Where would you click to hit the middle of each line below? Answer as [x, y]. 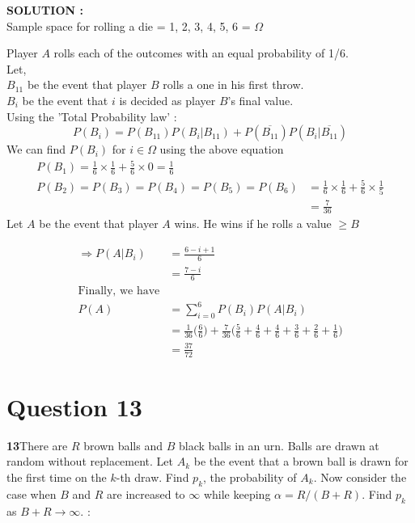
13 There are [37, 445]
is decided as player [167, 100]
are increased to [146, 493]
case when [32, 493]
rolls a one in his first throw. [233, 84]
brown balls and [123, 445]
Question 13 [74, 406]
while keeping [237, 493]
